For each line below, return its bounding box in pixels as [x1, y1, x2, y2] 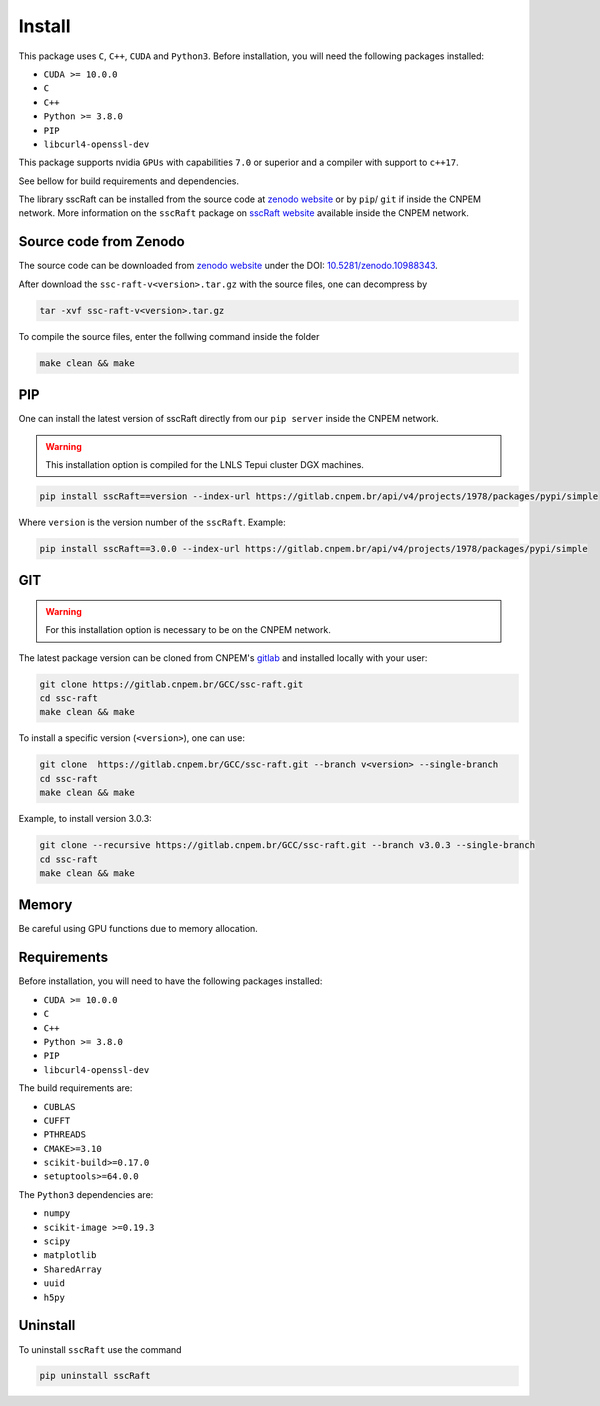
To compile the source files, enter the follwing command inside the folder [18, 330, 320, 342]
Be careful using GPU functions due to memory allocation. [18, 923, 259, 935]
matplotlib [43, 1250, 97, 1261]
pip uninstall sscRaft [39, 1370, 151, 1382]
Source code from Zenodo [18, 233, 185, 250]
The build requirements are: [18, 1082, 133, 1094]
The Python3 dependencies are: [18, 1188, 154, 1200]
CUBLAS [43, 1101, 76, 1112]
